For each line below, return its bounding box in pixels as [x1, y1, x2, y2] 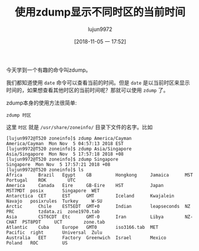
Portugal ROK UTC [6, 177, 76, 183]
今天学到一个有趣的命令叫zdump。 [6, 66, 91, 74]
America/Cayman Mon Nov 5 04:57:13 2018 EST [6, 140, 124, 146]
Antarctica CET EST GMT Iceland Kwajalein [6, 192, 175, 199]
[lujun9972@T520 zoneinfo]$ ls [6, 167, 84, 173]
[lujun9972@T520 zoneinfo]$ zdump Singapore [6, 156, 119, 162]
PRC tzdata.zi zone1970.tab [6, 209, 100, 215]
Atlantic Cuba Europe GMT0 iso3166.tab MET [6, 224, 159, 230]
